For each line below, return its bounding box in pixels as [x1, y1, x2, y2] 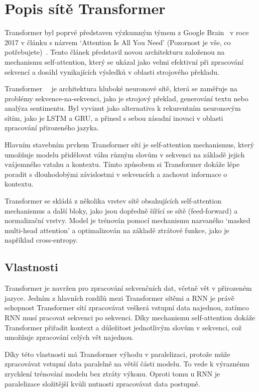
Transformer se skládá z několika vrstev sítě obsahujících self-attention [5, 195, 221, 206]
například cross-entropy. [5, 235, 78, 245]
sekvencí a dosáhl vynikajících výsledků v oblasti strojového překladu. [5, 66, 219, 77]
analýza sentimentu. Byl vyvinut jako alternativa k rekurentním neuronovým [5, 103, 241, 113]
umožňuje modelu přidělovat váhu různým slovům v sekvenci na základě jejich [5, 149, 245, 159]
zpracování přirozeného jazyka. [5, 122, 99, 133]
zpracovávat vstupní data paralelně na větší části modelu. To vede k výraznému [5, 358, 249, 369]
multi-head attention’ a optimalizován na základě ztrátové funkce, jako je [5, 225, 229, 235]
